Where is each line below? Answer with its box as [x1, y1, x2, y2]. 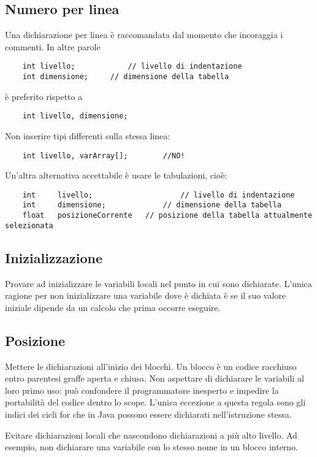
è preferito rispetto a [5, 90, 83, 102]
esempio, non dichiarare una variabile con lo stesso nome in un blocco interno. [5, 440, 299, 453]
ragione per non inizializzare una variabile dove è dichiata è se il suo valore [5, 289, 286, 302]
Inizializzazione [5, 248, 103, 267]
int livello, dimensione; [22, 112, 128, 121]
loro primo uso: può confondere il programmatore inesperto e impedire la [5, 383, 279, 396]
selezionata [5, 221, 53, 230]
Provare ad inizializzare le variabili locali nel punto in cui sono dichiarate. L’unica [5, 277, 312, 290]
